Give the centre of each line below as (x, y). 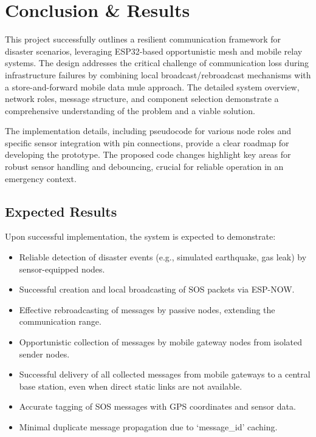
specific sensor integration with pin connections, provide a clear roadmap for (147, 142)
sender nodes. (44, 354)
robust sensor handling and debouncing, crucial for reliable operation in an (144, 167)
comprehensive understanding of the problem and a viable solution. (130, 110)
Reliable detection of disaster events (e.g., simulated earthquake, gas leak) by (163, 257)
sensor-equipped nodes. (62, 269)
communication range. (60, 321)
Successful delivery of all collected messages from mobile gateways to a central (165, 374)
